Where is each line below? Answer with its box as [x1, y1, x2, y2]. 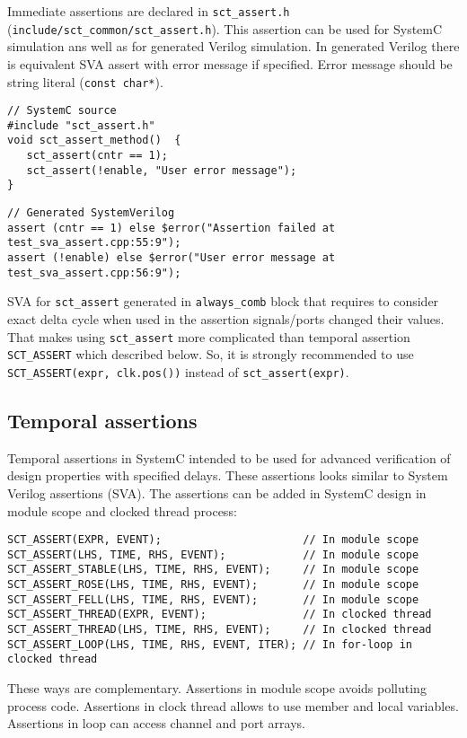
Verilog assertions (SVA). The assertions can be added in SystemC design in [7, 483, 427, 502]
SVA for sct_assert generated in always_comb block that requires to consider [7, 292, 439, 311]
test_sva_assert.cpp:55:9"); [7, 236, 181, 250]
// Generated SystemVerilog [7, 206, 175, 220]
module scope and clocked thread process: [7, 501, 237, 520]
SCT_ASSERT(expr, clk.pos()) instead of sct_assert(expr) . [7, 362, 349, 381]
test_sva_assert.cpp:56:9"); [7, 266, 181, 279]
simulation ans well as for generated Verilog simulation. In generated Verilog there [7, 37, 460, 56]
